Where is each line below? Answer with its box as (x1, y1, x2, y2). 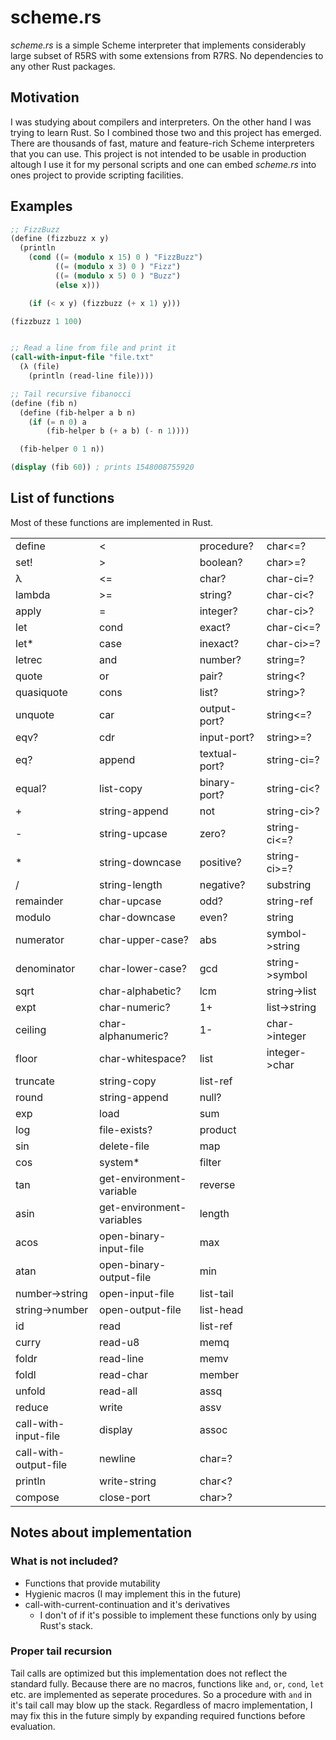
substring (266, 877, 312, 891)
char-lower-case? (99, 961, 187, 975)
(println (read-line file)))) (28, 371, 155, 381)
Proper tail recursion (10, 1644, 113, 1658)
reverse (199, 1177, 236, 1191)
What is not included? (10, 1554, 119, 1568)
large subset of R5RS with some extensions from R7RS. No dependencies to (10, 49, 324, 61)
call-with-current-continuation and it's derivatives (24, 1598, 231, 1610)
